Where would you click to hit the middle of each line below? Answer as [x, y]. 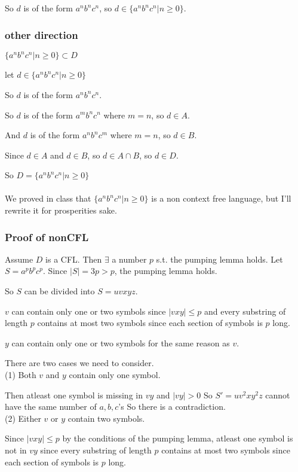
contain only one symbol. [115, 375]
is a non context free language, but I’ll [221, 198]
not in [16, 450]
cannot [278, 395]
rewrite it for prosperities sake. [61, 210]
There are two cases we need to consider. [79, 363]
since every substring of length [96, 450]
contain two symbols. [106, 418]
